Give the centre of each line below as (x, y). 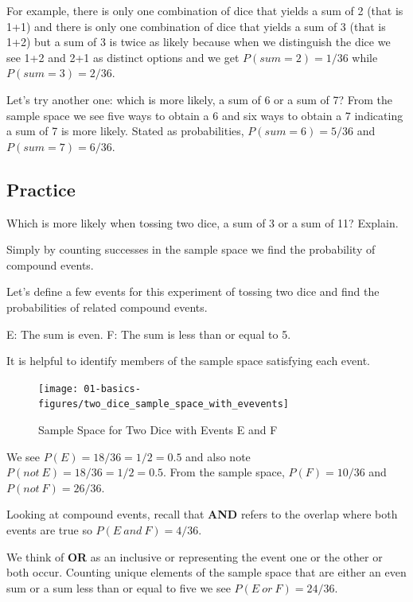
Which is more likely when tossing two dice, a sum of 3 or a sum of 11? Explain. (203, 222)
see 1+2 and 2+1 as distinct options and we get (123, 57)
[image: (58, 388)
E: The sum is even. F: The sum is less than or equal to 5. (149, 334)
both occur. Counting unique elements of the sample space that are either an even (206, 572)
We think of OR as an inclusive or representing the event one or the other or (195, 556)
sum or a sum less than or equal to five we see (119, 587)
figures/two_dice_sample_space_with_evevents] (164, 404)
